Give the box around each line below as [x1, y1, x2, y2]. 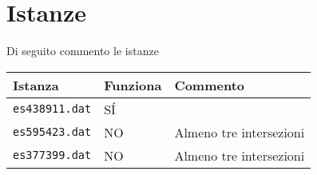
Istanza [13, 75, 59, 94]
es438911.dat [13, 102, 92, 116]
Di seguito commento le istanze [6, 42, 159, 59]
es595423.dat [13, 125, 92, 139]
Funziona [104, 75, 162, 94]
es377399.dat [13, 149, 92, 162]
